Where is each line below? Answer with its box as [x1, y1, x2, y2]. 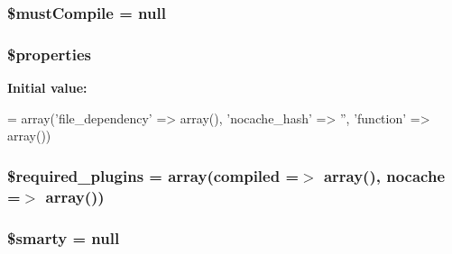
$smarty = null [7, 226, 120, 249]
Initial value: [7, 78, 88, 97]
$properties [7, 42, 91, 65]
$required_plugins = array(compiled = [7, 164, 300, 186]
